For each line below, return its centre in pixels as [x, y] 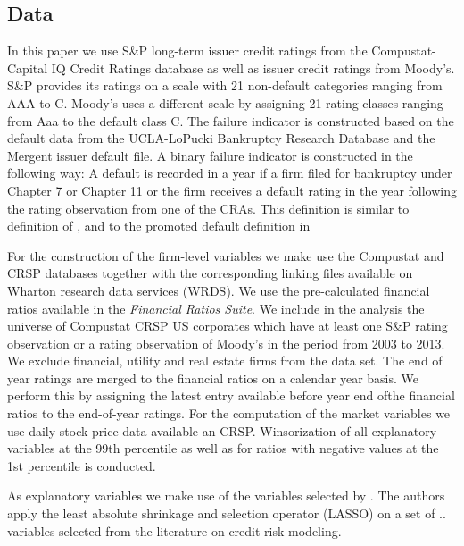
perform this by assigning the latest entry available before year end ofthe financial [231, 395]
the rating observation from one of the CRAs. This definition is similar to [208, 208]
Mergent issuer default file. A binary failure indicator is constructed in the [210, 155]
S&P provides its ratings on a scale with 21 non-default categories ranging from [225, 85]
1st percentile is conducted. [82, 465]
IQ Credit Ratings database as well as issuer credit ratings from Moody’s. [253, 67]
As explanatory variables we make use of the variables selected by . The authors [226, 496]
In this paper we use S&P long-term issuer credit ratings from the [187, 50]
